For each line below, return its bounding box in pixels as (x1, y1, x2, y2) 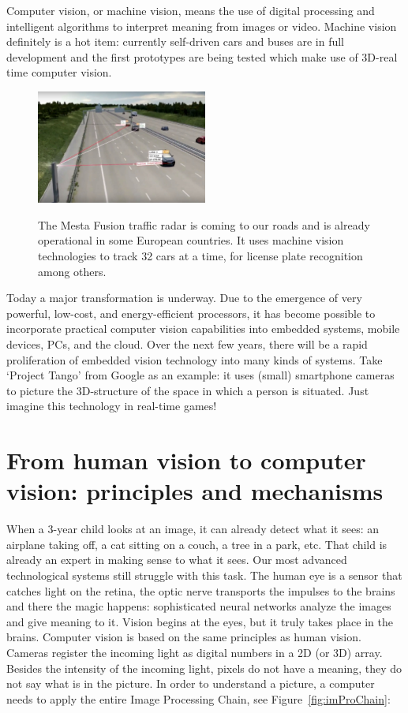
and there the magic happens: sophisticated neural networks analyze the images (6, 598, 391, 614)
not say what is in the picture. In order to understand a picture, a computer (6, 675, 375, 692)
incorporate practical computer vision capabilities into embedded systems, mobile (6, 320, 400, 337)
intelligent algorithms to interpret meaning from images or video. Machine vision (6, 17, 397, 34)
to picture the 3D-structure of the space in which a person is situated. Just (6, 382, 369, 398)
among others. (38, 263, 107, 279)
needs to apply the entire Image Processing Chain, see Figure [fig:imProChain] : (6, 690, 391, 707)
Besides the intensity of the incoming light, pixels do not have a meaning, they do (6, 659, 402, 676)
